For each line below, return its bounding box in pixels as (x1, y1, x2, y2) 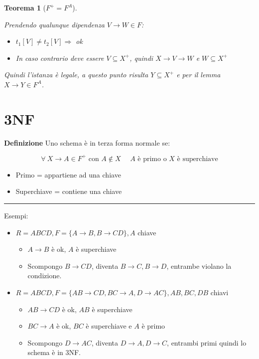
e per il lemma (176, 69, 221, 80)
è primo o (137, 155, 167, 163)
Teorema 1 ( (4, 2, 46, 12)
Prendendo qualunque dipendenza (4, 19, 105, 29)
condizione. (27, 270, 62, 281)
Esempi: (4, 210, 28, 220)
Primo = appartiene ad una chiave (15, 169, 121, 179)
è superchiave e (86, 321, 132, 331)
